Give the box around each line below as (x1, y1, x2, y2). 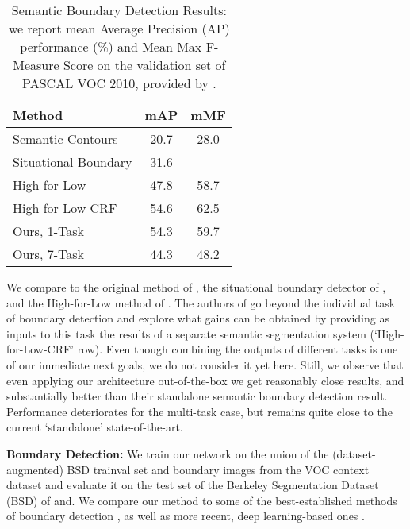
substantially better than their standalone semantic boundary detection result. (6, 388, 388, 404)
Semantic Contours (13, 129, 118, 148)
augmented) (6, 461, 63, 477)
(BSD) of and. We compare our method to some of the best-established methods (6, 492, 397, 508)
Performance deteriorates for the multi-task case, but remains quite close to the (6, 403, 393, 419)
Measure (13, 56, 59, 74)
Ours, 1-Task (13, 222, 85, 240)
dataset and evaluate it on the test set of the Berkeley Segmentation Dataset (6, 477, 379, 493)
